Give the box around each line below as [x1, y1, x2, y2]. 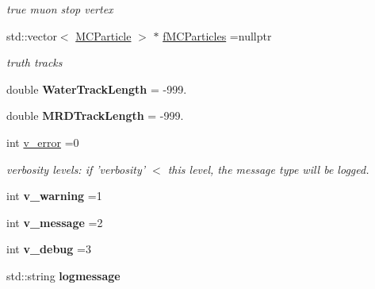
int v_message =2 [6, 214, 103, 230]
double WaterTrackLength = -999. [6, 80, 187, 97]
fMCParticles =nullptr [163, 27, 272, 44]
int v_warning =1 [6, 187, 102, 204]
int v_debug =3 [6, 241, 91, 257]
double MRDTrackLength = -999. [6, 107, 184, 124]
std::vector [6, 27, 57, 44]
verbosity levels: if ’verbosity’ [6, 160, 146, 177]
